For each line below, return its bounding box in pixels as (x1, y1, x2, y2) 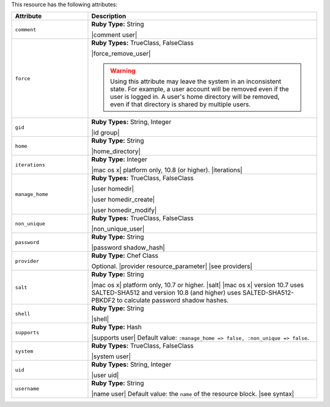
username (15, 385, 40, 392)
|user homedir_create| (91, 196, 155, 204)
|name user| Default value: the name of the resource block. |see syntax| (91, 390, 295, 398)
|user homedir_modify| (91, 206, 157, 215)
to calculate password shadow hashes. (117, 296, 229, 305)
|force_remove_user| (91, 50, 151, 58)
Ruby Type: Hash (91, 323, 142, 331)
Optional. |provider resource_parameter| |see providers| (91, 262, 253, 271)
